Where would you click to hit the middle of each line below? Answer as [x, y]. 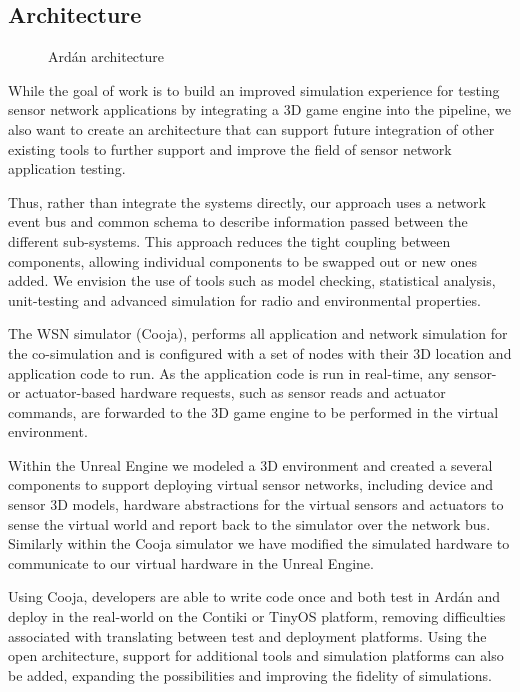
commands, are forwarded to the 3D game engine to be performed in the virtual [253, 411]
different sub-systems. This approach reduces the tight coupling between [229, 240]
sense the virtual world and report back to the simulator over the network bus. [249, 523]
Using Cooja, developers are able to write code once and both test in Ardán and [254, 596]
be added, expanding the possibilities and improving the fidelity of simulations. [250, 674]
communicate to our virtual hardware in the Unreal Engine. [191, 562]
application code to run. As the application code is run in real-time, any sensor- [252, 372]
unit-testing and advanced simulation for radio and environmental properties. [244, 299]
